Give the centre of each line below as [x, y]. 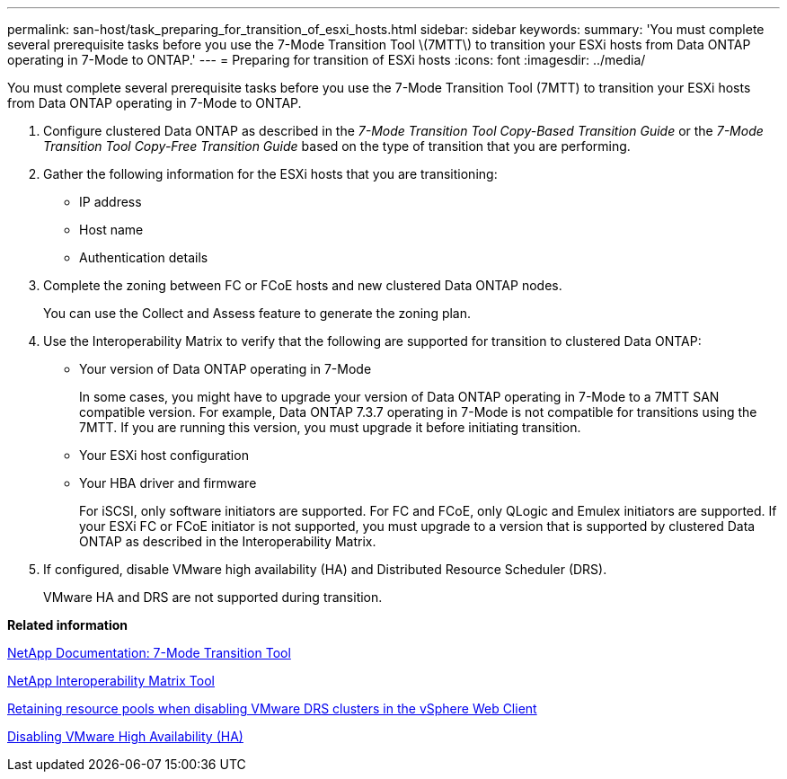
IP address [111, 202]
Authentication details [144, 257]
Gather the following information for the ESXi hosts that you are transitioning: [270, 174]
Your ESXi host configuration [164, 455]
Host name [111, 230]
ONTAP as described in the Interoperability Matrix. [228, 541]
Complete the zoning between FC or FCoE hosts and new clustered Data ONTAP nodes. [303, 285]
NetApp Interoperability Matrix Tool [111, 681]
